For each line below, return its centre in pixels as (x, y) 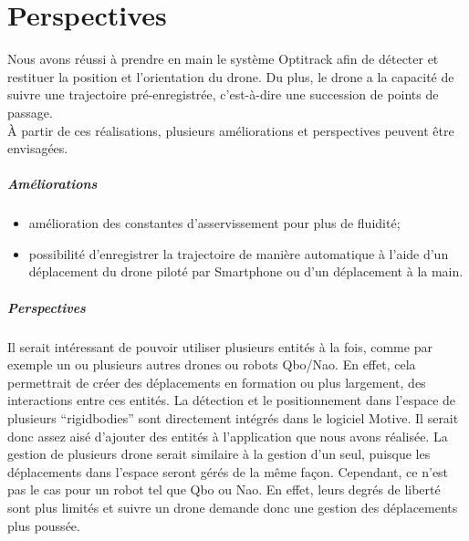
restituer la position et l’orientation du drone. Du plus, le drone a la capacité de (231, 76)
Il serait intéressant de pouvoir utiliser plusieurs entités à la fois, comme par (220, 346)
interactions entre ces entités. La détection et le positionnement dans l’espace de (232, 400)
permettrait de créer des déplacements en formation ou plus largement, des (217, 382)
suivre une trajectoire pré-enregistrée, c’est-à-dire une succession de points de (223, 94)
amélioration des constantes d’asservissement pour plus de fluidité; (214, 223)
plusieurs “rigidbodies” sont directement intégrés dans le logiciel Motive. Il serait (233, 417)
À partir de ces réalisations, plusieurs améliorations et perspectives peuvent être (231, 130)
